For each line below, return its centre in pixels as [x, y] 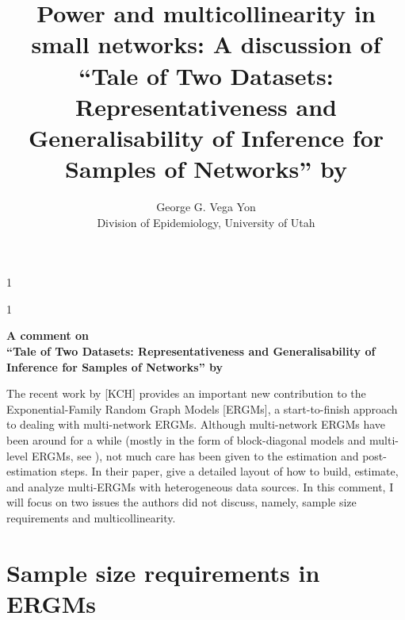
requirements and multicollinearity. [91, 517]
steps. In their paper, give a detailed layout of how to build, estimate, [229, 471]
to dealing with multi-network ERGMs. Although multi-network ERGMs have [196, 424]
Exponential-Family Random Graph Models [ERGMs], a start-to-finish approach [202, 408]
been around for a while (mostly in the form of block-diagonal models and [186, 440]
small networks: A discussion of [206, 44]
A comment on [48, 335]
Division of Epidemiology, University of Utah [206, 222]
